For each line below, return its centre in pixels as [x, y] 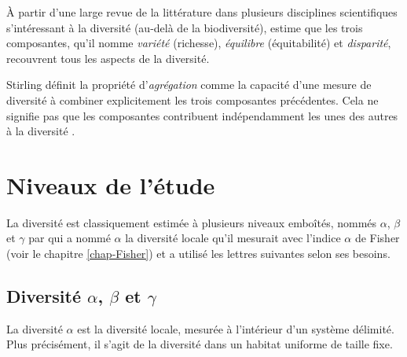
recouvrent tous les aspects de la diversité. [108, 58]
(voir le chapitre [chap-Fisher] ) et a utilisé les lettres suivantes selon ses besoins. [198, 254]
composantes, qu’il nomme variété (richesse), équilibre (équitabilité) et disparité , [199, 43]
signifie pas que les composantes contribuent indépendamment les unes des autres [202, 115]
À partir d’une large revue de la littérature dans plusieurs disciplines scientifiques [202, 12]
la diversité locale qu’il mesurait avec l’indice [233, 238]
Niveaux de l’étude [111, 184]
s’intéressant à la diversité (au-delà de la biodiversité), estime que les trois [185, 27]
